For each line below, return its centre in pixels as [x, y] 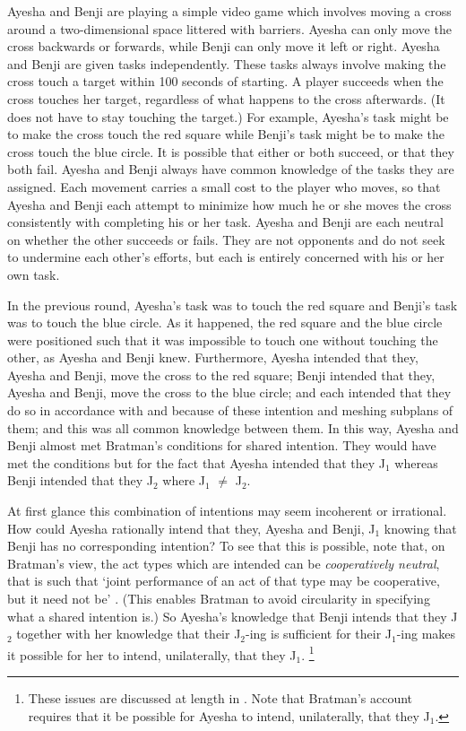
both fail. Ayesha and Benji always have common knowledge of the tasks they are [231, 169]
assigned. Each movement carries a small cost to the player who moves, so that [224, 186]
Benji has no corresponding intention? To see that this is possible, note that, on [226, 546]
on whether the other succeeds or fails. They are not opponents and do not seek [226, 239]
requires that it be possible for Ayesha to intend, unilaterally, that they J [229, 715]
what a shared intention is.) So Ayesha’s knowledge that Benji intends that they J [233, 616]
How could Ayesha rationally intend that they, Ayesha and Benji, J [191, 528]
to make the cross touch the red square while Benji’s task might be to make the [226, 134]
